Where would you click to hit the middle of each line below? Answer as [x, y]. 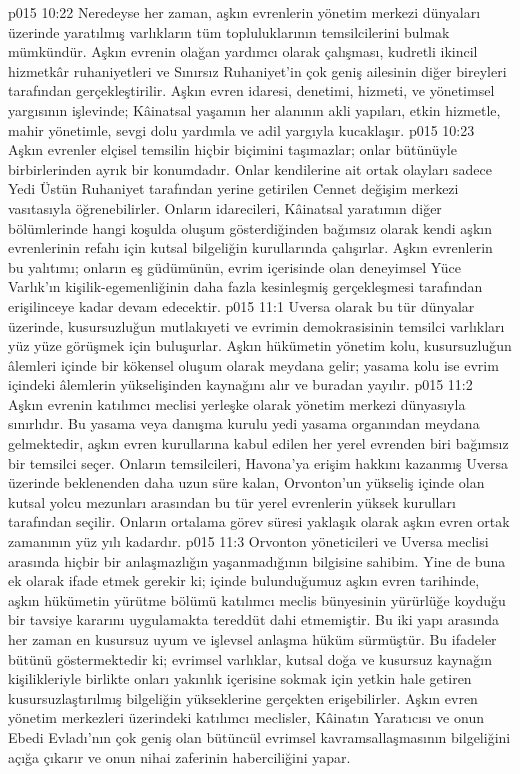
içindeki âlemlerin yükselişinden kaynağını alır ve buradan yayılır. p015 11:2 [240, 384]
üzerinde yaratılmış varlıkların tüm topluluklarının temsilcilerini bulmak [229, 31]
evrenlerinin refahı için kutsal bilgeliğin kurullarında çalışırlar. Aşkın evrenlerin [250, 247]
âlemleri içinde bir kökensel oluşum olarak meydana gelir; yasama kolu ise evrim [253, 364]
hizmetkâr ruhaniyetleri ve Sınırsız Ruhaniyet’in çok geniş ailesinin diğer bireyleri [257, 70]
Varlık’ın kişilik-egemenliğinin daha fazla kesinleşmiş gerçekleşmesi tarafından [245, 286]
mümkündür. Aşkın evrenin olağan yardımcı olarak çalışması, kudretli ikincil [243, 51]
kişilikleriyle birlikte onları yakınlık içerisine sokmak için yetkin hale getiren [240, 678]
